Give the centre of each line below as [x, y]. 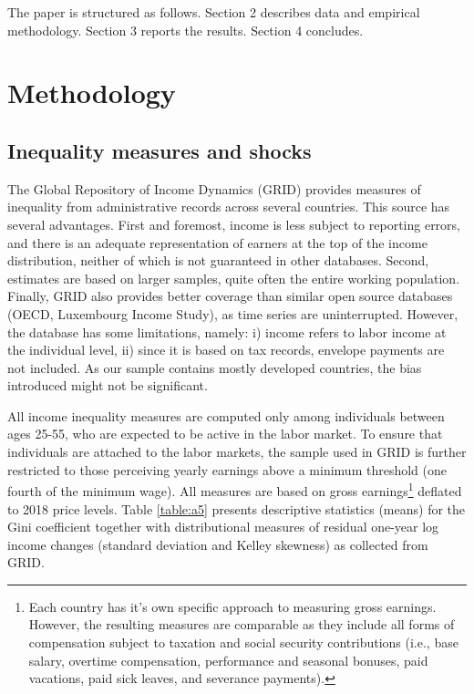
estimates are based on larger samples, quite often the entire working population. [234, 278]
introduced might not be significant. [108, 385]
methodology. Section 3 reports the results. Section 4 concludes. [185, 30]
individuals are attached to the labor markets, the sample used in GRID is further [237, 452]
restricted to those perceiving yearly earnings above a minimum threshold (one [227, 469]
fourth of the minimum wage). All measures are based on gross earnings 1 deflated [235, 489]
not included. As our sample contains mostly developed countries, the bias [215, 367]
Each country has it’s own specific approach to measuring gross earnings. [232, 606]
